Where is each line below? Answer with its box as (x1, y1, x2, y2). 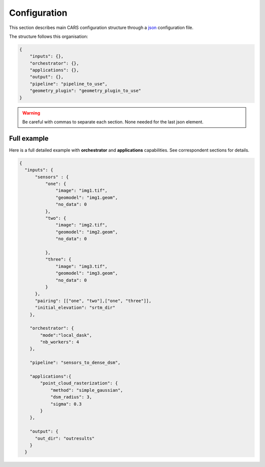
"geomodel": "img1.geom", (55, 195, 118, 200)
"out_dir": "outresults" (35, 436, 95, 441)
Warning (22, 110, 40, 116)
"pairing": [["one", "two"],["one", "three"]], (35, 298, 152, 303)
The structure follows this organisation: (9, 33, 88, 39)
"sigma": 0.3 (50, 401, 82, 407)
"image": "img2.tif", (55, 222, 108, 228)
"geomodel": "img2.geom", (55, 229, 118, 234)
